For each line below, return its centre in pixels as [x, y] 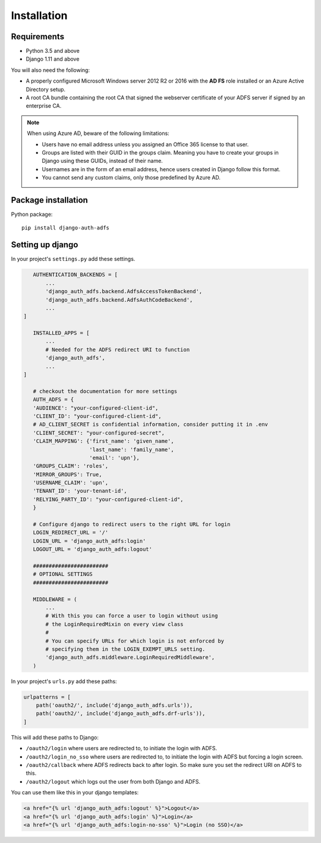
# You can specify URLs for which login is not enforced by [135, 641]
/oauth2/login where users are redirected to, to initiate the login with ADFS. [122, 748]
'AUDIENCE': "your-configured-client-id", [96, 408]
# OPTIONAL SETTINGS [63, 574]
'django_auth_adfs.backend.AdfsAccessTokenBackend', [124, 292]
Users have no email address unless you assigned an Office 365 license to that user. [145, 144]
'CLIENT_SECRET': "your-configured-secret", [99, 433]
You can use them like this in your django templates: [75, 792]
